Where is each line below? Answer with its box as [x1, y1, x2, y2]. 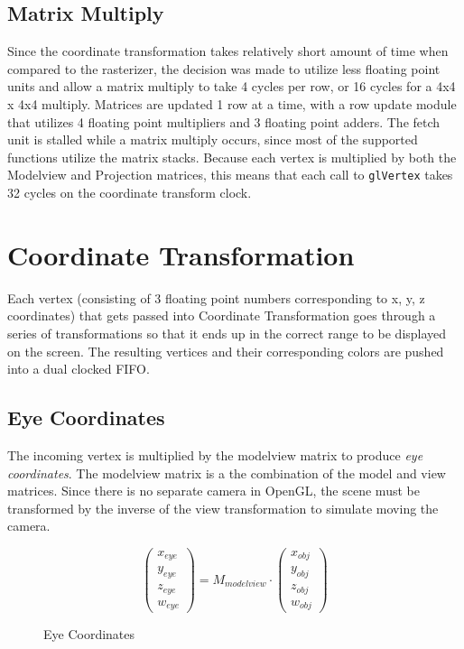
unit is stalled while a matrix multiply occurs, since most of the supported [7, 130, 418, 149]
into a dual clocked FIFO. [7, 359, 150, 378]
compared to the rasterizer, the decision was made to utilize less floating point [7, 59, 441, 78]
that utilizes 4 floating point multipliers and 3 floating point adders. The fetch [7, 112, 441, 131]
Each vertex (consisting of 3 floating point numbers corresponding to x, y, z [7, 288, 425, 307]
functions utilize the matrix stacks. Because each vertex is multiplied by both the [7, 147, 457, 166]
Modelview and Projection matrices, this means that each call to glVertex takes [7, 165, 453, 184]
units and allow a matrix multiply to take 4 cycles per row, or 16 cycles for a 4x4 [7, 77, 456, 96]
